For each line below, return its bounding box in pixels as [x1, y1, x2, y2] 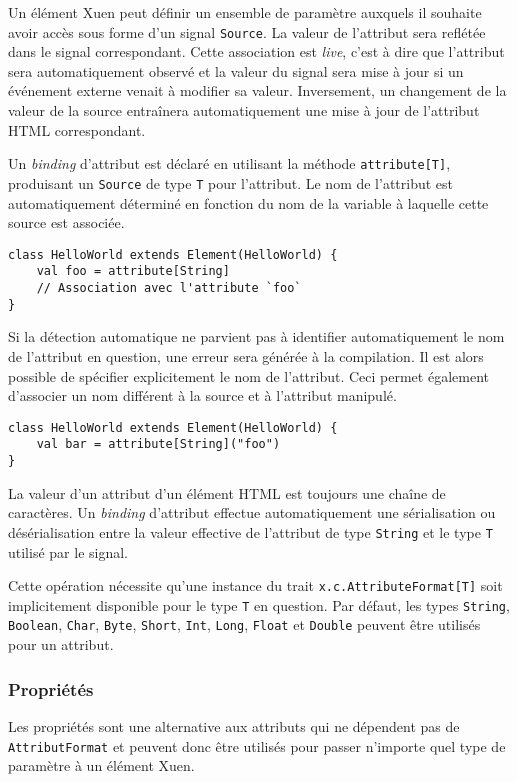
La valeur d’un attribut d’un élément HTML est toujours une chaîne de [8, 482, 446, 503]
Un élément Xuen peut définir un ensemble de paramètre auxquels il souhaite [8, 2, 482, 22]
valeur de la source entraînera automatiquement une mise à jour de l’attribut [8, 100, 480, 121]
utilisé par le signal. [8, 541, 128, 562]
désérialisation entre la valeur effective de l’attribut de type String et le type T [8, 521, 493, 542]
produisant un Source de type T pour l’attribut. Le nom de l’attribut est [8, 172, 454, 193]
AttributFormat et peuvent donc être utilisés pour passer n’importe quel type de [8, 735, 506, 756]
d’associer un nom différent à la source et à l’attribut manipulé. [8, 385, 397, 406]
